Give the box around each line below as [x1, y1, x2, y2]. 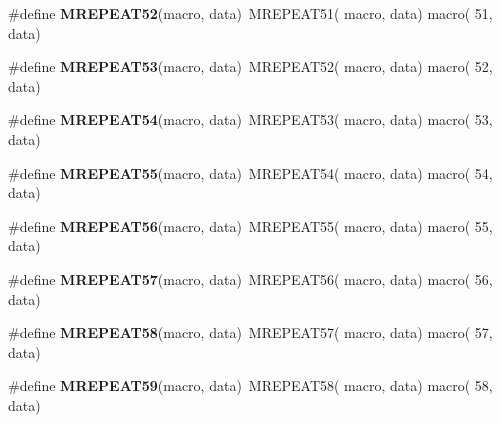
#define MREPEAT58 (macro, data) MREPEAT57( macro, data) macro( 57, [8, 322, 493, 343]
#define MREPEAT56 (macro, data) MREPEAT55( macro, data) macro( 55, [8, 215, 493, 236]
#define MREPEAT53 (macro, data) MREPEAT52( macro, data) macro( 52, [8, 56, 493, 77]
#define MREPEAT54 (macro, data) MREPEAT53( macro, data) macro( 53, [8, 109, 493, 130]
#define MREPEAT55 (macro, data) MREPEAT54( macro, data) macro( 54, [8, 162, 493, 183]
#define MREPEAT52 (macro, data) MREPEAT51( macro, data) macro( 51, [8, 3, 493, 23]
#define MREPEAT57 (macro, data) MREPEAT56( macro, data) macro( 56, [8, 268, 493, 289]
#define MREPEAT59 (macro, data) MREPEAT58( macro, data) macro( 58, [8, 375, 493, 396]
